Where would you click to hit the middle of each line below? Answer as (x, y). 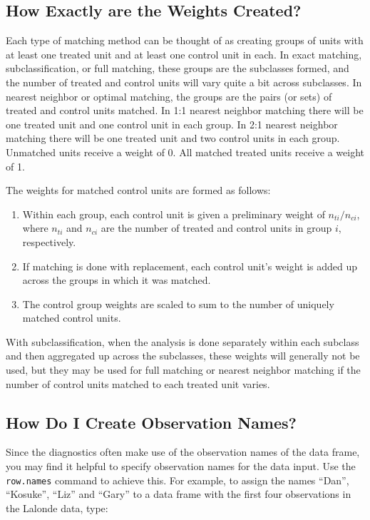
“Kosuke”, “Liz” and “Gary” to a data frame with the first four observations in (179, 494)
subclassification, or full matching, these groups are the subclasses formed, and (178, 68)
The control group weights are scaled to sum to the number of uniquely (178, 304)
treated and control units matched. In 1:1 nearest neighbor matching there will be (185, 110)
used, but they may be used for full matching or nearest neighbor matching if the (183, 370)
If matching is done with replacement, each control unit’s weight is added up (190, 266)
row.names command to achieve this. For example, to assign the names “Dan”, (178, 480)
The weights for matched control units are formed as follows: (138, 190)
